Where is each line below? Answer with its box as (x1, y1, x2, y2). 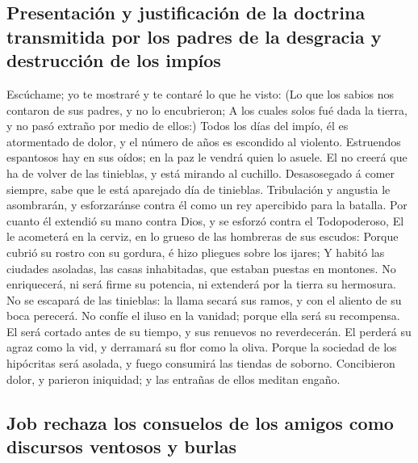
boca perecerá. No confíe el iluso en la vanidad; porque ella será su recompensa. (6, 307, 400, 324)
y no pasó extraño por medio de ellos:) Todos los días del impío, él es (6, 117, 349, 134)
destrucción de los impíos (6, 48, 221, 73)
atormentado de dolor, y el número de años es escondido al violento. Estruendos (6, 133, 401, 149)
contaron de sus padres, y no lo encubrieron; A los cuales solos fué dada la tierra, (6, 101, 408, 118)
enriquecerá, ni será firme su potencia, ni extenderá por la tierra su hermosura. (6, 276, 396, 293)
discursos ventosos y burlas (6, 434, 237, 459)
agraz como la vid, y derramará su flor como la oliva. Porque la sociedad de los (6, 339, 397, 356)
